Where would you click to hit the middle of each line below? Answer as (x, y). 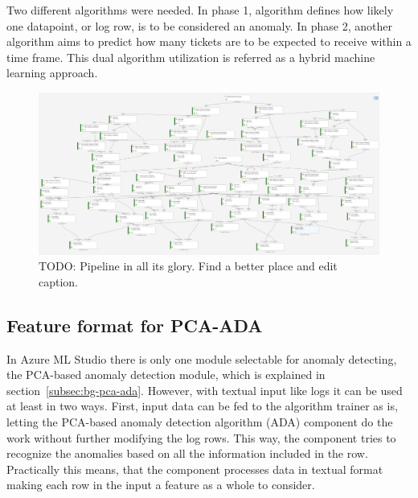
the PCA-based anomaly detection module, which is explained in (166, 375)
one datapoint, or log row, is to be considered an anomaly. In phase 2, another (199, 25)
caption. (59, 281)
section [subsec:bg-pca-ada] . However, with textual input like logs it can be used (205, 390)
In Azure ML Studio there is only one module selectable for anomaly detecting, (202, 358)
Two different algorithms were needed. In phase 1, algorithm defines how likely (200, 10)
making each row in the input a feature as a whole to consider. (161, 485)
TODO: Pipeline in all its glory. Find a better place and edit (188, 266)
